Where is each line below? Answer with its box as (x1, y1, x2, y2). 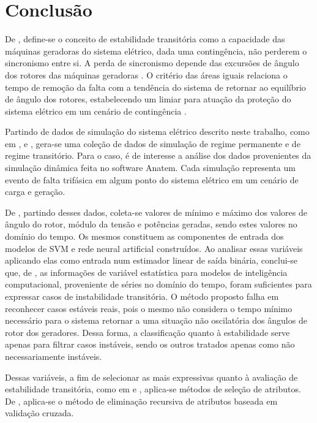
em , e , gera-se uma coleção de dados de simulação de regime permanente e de (5, 137, 300, 150)
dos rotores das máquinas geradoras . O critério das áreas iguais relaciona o (5, 68, 288, 81)
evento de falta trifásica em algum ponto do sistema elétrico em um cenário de (5, 173, 299, 186)
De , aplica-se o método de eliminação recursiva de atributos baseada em (5, 394, 278, 407)
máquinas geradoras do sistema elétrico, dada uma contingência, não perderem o (5, 44, 307, 57)
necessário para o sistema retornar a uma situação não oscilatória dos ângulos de (5, 314, 307, 327)
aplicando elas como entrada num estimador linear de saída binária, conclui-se (5, 254, 298, 267)
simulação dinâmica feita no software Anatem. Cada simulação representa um (5, 161, 296, 174)
